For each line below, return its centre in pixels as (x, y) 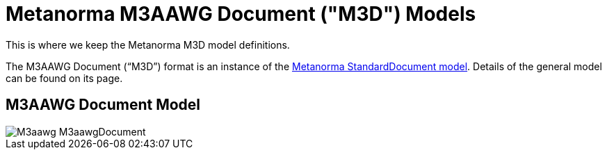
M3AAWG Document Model (103, 105)
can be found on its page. (64, 78)
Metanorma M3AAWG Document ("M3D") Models (241, 14)
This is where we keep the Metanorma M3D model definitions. (148, 44)
